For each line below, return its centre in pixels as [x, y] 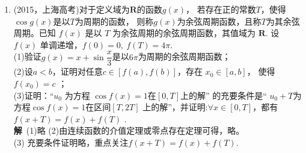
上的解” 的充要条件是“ [223, 95]
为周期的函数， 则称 [114, 21]
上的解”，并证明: [175, 107]
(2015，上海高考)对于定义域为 [72, 9]
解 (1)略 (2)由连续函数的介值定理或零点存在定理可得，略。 [129, 130]
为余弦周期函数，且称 [219, 21]
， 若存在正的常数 [221, 9]
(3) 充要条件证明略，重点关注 [71, 142]
